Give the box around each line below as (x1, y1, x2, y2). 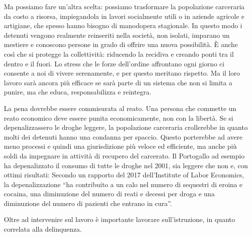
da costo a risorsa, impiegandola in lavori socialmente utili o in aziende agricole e (4, 11, 245, 21)
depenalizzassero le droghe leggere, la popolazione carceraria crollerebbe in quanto (4, 122, 248, 132)
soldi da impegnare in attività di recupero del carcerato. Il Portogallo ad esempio (4, 150, 245, 160)
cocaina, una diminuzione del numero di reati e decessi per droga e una (4, 189, 215, 199)
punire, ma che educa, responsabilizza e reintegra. (4, 87, 152, 97)
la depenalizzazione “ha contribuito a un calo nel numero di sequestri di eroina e (4, 179, 243, 189)
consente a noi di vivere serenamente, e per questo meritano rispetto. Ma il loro (4, 68, 240, 78)
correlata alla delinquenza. (4, 224, 82, 234)
